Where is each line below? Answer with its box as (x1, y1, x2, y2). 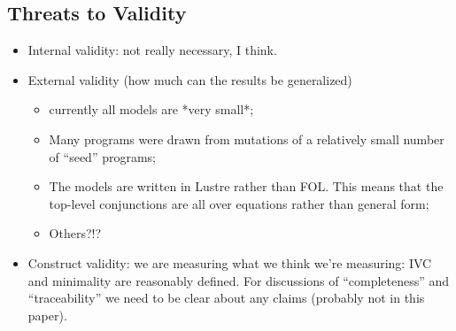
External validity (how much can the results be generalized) (27, 70, 352, 89)
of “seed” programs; (49, 147, 156, 165)
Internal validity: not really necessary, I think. (27, 41, 277, 59)
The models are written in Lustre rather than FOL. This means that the (49, 177, 444, 196)
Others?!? (49, 224, 102, 242)
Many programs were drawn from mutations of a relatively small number (49, 129, 444, 148)
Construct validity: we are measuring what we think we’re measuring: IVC (27, 253, 432, 272)
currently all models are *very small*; (49, 100, 254, 119)
